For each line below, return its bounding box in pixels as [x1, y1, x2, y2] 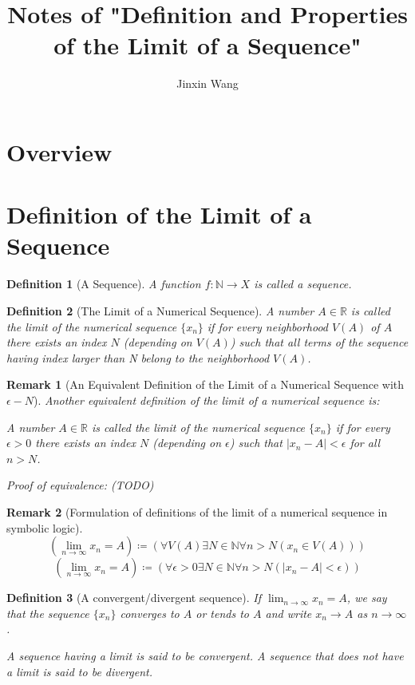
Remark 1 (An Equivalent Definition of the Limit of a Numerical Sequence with [6, 376, 405, 393]
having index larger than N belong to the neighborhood [6, 349, 270, 366]
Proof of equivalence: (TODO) [6, 477, 154, 493]
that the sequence [6, 604, 89, 621]
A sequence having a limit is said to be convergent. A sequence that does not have [6, 647, 404, 663]
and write [265, 604, 312, 621]
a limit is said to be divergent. [6, 663, 153, 679]
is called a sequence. [254, 275, 352, 292]
